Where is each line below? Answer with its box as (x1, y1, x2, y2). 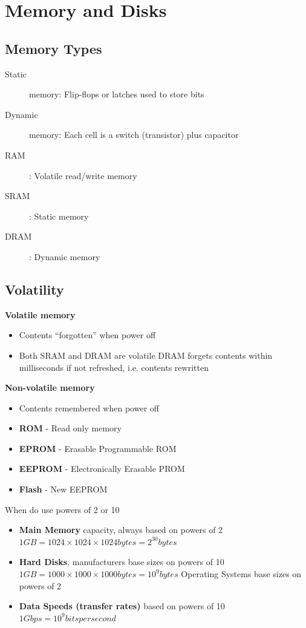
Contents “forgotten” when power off (19, 329, 156, 341)
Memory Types (5, 39, 102, 57)
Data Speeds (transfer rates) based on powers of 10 (19, 600, 225, 612)
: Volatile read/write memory (29, 169, 137, 182)
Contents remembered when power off (19, 401, 159, 414)
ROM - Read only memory (19, 422, 122, 434)
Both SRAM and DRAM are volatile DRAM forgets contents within (19, 348, 273, 361)
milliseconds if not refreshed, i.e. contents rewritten (19, 361, 209, 373)
